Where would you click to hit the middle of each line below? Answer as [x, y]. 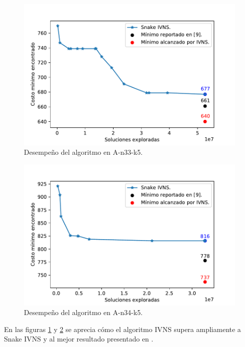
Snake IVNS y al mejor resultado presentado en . [79, 339]
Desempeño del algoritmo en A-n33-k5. [83, 152]
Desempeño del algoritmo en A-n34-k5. [83, 312]
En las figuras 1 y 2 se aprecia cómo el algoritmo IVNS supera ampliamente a [122, 329]
